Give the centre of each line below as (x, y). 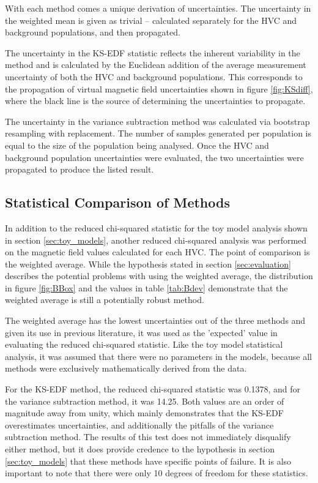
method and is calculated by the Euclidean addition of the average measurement (156, 65)
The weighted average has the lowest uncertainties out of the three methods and (155, 320)
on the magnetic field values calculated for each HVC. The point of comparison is (157, 252)
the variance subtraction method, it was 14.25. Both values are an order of (145, 401)
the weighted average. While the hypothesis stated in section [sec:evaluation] (148, 264)
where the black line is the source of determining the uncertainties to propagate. (155, 101)
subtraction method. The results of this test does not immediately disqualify (148, 437)
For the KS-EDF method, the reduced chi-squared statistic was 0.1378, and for (153, 389)
